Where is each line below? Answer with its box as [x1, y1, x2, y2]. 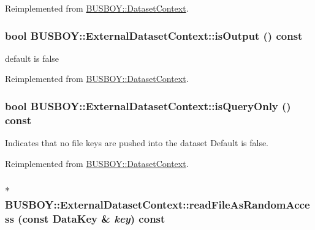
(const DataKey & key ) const [18, 211, 165, 226]
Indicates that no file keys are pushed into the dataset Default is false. [5, 136, 269, 149]
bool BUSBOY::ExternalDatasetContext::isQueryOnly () [5, 98, 291, 113]
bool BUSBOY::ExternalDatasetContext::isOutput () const [5, 28, 303, 43]
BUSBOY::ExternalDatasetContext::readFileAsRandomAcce [5, 197, 310, 212]
